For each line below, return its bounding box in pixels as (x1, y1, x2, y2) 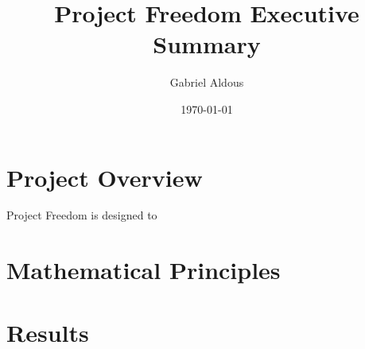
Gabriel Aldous (169, 74, 244, 91)
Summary (153, 28, 261, 60)
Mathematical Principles (6, 254, 281, 286)
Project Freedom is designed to (6, 207, 157, 223)
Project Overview (6, 161, 203, 193)
